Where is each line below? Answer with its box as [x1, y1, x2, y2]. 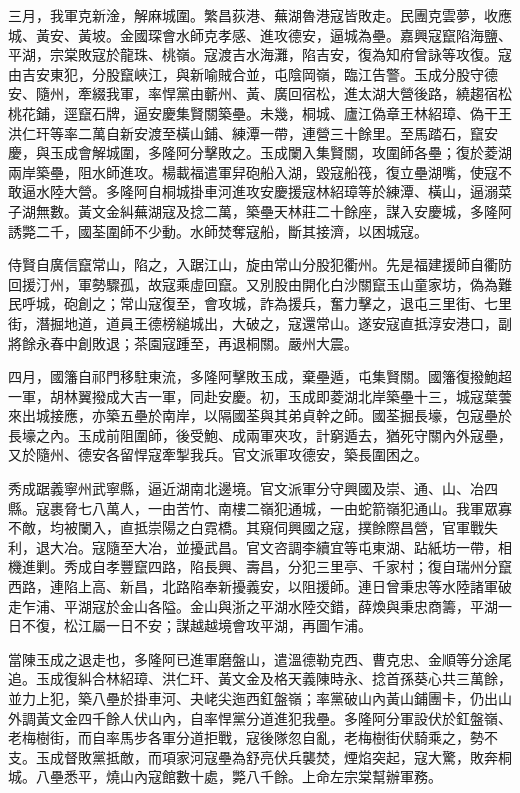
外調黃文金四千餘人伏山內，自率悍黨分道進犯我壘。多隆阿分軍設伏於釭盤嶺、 [8, 707, 512, 728]
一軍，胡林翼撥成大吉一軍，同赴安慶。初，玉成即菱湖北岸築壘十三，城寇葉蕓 [8, 385, 512, 406]
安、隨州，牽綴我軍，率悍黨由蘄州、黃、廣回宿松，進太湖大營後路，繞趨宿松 [8, 83, 512, 104]
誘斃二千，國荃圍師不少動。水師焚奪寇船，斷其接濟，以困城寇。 [8, 220, 428, 241]
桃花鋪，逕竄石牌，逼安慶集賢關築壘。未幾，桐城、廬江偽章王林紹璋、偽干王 [8, 102, 512, 123]
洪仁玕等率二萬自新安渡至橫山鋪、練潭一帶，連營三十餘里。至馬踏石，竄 [8, 122, 484, 143]
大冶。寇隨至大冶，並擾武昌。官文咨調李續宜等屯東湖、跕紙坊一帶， [49, 536, 498, 557]
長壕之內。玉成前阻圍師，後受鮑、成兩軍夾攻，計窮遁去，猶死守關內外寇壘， [8, 424, 512, 445]
